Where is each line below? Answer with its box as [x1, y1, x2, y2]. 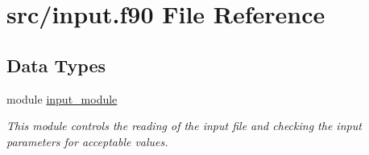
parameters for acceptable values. [6, 133, 168, 149]
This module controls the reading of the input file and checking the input [6, 117, 362, 134]
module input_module [6, 90, 118, 107]
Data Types [6, 52, 106, 77]
